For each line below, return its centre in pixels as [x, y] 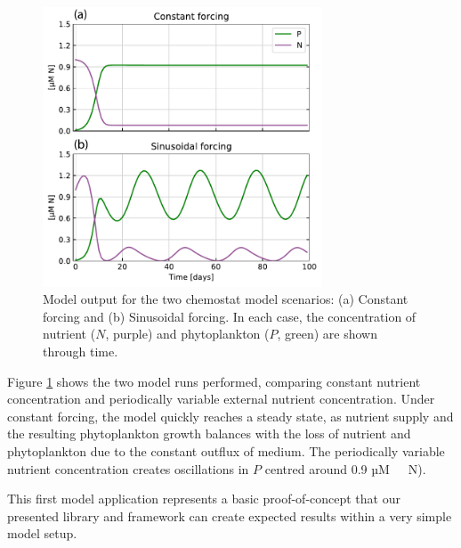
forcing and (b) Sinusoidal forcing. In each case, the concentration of [230, 316]
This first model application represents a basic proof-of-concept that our [204, 499]
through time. [81, 352]
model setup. [42, 533]
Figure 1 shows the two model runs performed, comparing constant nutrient [214, 381]
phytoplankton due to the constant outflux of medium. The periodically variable [226, 451]
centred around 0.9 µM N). [345, 468]
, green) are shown [328, 334]
